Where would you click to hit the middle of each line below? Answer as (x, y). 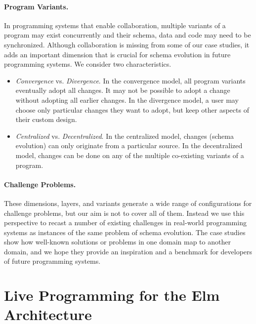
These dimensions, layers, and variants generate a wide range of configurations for (128, 203)
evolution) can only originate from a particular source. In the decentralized (129, 145)
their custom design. (46, 119)
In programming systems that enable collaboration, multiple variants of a (115, 25)
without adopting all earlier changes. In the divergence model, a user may (127, 100)
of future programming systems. (52, 261)
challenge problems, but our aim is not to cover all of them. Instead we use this (124, 213)
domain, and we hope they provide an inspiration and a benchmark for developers (128, 251)
